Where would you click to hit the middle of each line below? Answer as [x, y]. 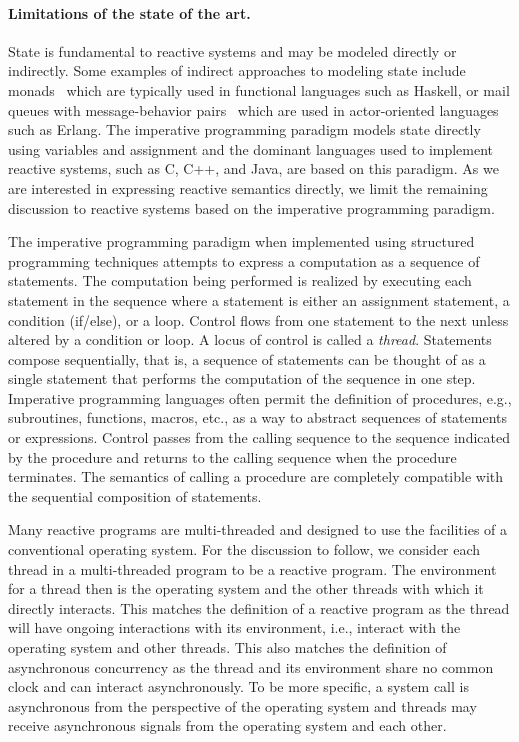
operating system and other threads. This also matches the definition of [227, 647]
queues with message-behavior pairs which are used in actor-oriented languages [253, 109]
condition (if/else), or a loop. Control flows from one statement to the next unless [258, 319]
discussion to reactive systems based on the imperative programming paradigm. [251, 207]
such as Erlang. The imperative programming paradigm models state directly [244, 129]
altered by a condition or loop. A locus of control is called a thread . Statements [250, 339]
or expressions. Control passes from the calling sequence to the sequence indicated [259, 437]
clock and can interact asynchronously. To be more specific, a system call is [238, 686]
